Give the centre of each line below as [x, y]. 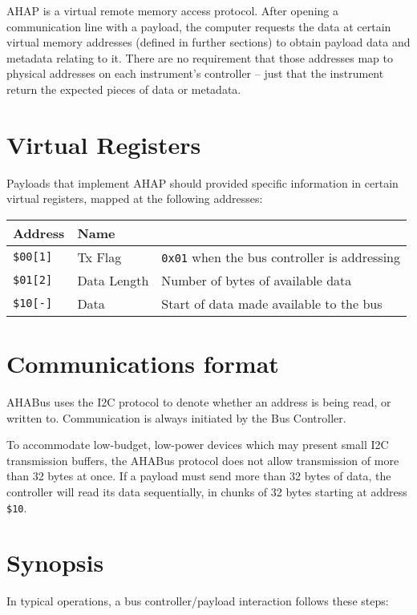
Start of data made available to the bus [272, 303]
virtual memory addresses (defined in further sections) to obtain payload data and [208, 42]
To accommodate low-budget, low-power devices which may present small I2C [198, 445]
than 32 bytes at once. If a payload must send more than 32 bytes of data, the [199, 476]
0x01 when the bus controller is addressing [281, 257]
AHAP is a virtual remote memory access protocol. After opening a [172, 10]
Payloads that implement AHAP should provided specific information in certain [202, 182]
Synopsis [55, 562]
